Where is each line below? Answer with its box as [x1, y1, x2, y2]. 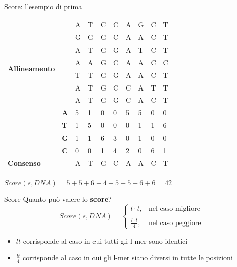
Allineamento [8, 63, 55, 74]
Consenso [8, 157, 41, 168]
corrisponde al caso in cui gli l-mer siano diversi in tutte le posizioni [22, 252, 233, 263]
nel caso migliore [148, 205, 200, 213]
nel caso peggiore [148, 219, 201, 227]
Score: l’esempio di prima [4, 1, 82, 11]
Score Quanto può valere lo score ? [4, 194, 112, 204]
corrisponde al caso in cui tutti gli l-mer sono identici [23, 235, 188, 246]
